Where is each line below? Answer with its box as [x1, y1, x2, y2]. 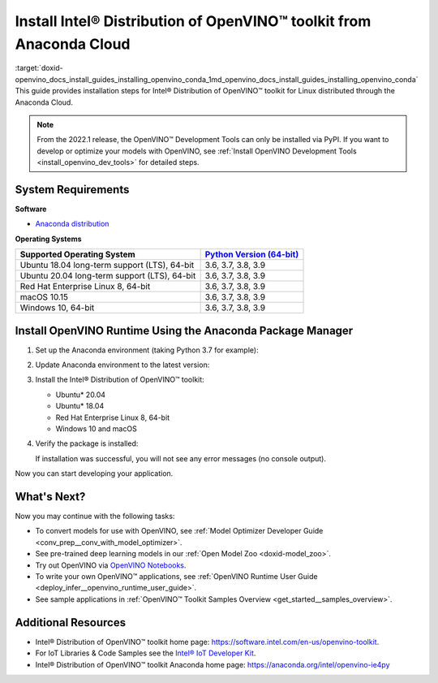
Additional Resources [15, 616, 126, 629]
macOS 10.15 [19, 292, 69, 303]
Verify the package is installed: [35, 439, 139, 448]
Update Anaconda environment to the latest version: [35, 360, 210, 370]
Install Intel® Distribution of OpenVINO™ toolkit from [15, 12, 371, 30]
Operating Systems [15, 234, 82, 244]
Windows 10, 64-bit [19, 302, 95, 313]
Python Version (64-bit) [204, 249, 299, 260]
